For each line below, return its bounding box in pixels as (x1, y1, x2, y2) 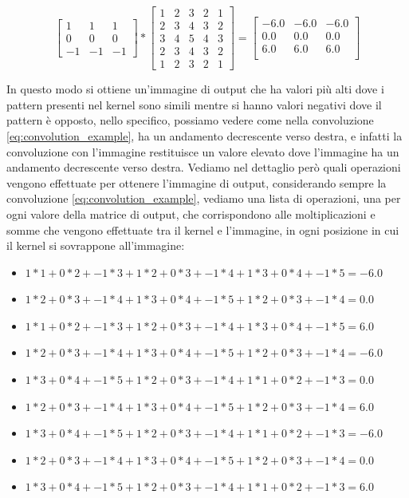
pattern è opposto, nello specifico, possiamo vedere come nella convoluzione (6, 112, 374, 128)
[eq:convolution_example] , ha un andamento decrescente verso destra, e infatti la (6, 127, 403, 144)
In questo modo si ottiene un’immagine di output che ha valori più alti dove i (6, 81, 384, 97)
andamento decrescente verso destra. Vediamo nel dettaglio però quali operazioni (6, 159, 401, 176)
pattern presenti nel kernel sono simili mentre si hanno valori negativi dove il (6, 96, 382, 113)
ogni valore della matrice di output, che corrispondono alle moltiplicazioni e (6, 205, 376, 222)
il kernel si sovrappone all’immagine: (6, 237, 185, 254)
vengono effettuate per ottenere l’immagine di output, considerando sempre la (6, 174, 387, 191)
